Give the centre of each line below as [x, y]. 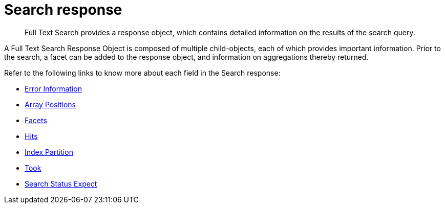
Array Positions [50, 104]
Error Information [53, 88]
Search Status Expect [61, 183]
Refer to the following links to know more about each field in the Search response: [142, 73]
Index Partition [49, 152]
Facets [36, 120]
